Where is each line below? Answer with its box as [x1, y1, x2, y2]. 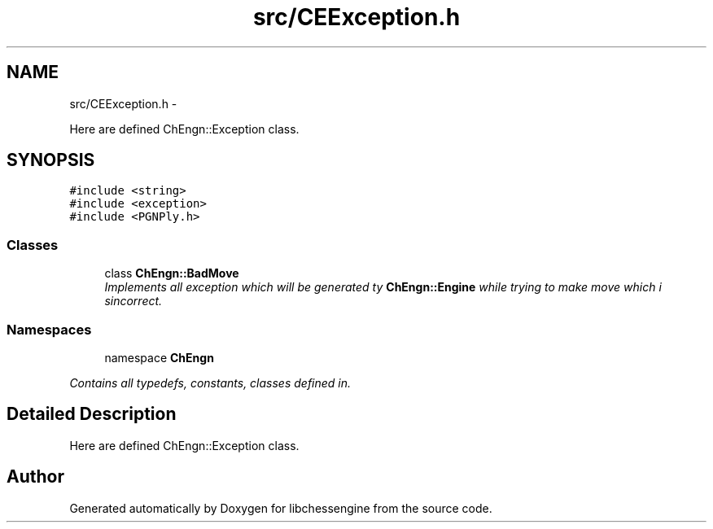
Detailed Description [7, 404, 177, 425]
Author [7, 466, 64, 487]
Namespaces [7, 321, 92, 338]
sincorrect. [104, 294, 163, 308]
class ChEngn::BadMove [104, 266, 239, 281]
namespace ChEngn [104, 350, 214, 365]
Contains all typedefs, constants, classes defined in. [69, 375, 352, 390]
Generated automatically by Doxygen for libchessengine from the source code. [69, 501, 492, 515]
